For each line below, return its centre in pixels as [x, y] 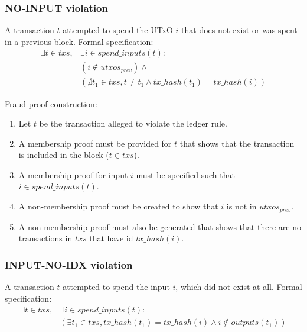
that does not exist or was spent [239, 30]
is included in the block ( [64, 155]
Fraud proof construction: [51, 103]
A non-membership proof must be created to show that [118, 206]
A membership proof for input [73, 174]
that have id [111, 238]
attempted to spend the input [116, 286]
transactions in [45, 238]
